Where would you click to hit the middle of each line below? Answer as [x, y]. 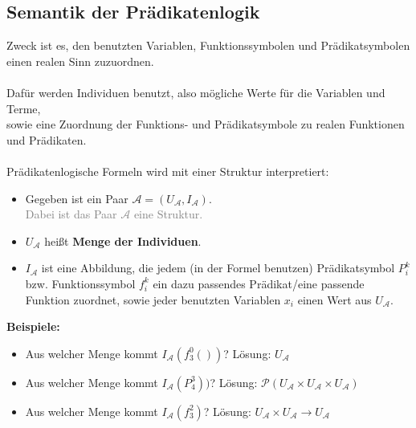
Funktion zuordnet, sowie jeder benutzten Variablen [153, 299]
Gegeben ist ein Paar [77, 198]
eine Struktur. [168, 214]
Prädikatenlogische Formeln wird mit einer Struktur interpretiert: [168, 171]
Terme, [24, 108]
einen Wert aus [334, 299]
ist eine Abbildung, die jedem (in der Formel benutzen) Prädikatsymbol [218, 268]
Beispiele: [33, 326]
